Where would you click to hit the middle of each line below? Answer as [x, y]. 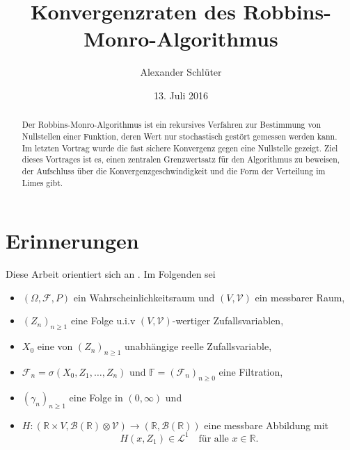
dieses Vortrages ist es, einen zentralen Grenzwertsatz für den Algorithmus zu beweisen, [181, 159]
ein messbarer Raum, [300, 297]
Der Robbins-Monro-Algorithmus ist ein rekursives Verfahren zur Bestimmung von [172, 125]
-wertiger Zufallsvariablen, [228, 320]
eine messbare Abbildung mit [266, 425]
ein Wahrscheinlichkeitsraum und [144, 297]
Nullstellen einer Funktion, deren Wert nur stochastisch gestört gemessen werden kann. [180, 136]
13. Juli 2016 [181, 95]
